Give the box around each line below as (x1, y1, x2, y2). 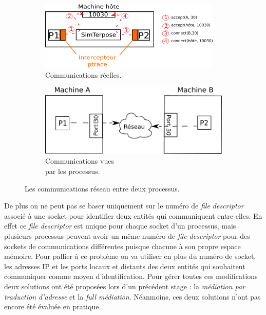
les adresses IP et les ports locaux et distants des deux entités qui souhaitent (4, 260, 245, 271)
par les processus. (45, 166, 100, 177)
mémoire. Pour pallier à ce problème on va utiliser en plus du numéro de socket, (4, 251, 256, 261)
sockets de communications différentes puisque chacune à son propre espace (4, 240, 241, 251)
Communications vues (45, 155, 114, 166)
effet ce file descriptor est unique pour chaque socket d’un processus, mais (4, 220, 236, 231)
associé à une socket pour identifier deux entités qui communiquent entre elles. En (4, 210, 262, 221)
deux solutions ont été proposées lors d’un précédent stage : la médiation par (4, 281, 245, 291)
